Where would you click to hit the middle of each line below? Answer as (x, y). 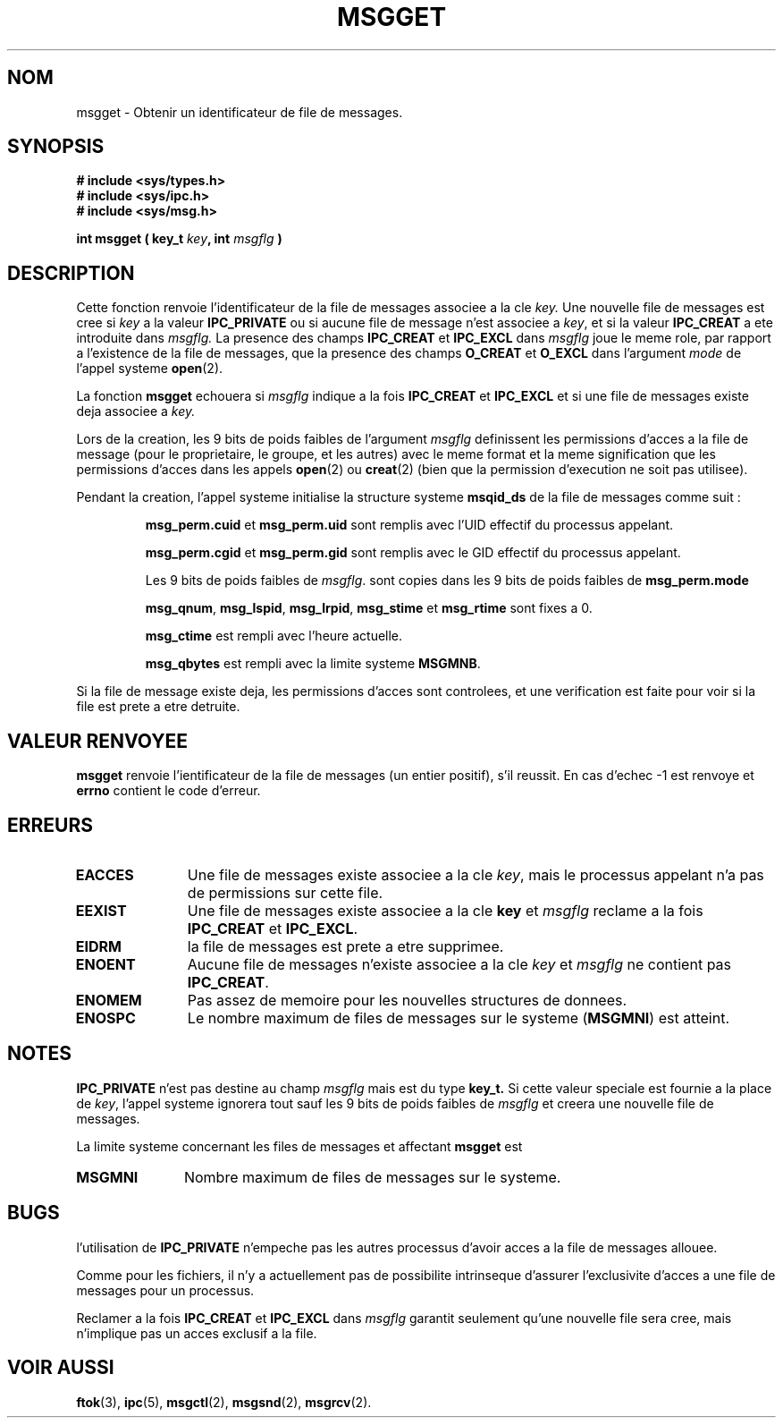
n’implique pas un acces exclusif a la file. (197, 1333)
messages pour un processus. (165, 1290)
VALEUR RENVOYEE (97, 741)
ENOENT (105, 964)
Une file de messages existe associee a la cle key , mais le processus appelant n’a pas (476, 874)
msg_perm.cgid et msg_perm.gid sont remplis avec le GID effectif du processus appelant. (413, 553)
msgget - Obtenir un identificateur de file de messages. (240, 112)
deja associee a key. (136, 411)
